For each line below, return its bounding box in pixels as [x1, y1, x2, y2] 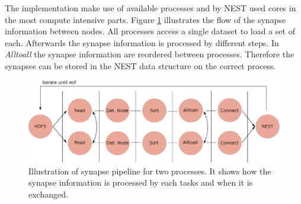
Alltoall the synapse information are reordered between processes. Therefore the [5, 48, 294, 60]
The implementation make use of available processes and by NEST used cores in [5, 2, 296, 14]
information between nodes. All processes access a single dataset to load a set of [5, 25, 295, 37]
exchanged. [28, 187, 68, 200]
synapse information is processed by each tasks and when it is [28, 176, 253, 189]
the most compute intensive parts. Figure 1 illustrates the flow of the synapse [5, 13, 286, 25]
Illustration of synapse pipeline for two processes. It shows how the [28, 164, 271, 177]
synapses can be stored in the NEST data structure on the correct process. [5, 59, 276, 72]
